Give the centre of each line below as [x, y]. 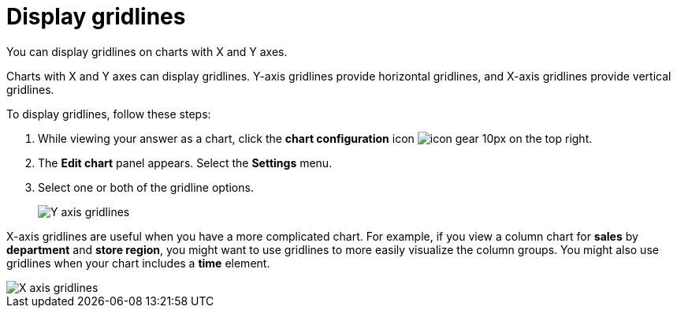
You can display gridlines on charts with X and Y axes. [147, 51]
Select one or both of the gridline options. [146, 187]
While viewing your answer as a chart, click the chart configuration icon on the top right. [315, 138]
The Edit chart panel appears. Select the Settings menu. [185, 163]
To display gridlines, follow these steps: [109, 114]
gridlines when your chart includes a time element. [138, 263]
